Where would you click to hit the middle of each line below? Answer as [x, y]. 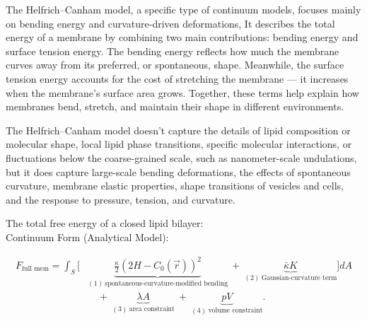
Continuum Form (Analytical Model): [87, 237]
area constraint [152, 309]
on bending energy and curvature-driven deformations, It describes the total [170, 23]
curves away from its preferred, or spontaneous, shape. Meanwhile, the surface [175, 65]
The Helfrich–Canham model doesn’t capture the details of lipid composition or [178, 130]
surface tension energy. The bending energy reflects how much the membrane [173, 51]
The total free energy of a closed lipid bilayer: [105, 223]
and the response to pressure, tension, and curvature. [121, 199]
